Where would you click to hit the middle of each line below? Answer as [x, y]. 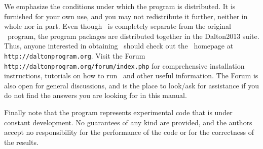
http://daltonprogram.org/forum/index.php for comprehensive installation [124, 65]
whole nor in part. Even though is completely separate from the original [118, 26]
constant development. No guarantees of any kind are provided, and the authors [128, 122]
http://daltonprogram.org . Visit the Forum [75, 55]
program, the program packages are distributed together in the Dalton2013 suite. [133, 36]
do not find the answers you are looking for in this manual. [96, 95]
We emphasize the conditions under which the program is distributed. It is [120, 6]
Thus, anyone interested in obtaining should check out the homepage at [119, 46]
